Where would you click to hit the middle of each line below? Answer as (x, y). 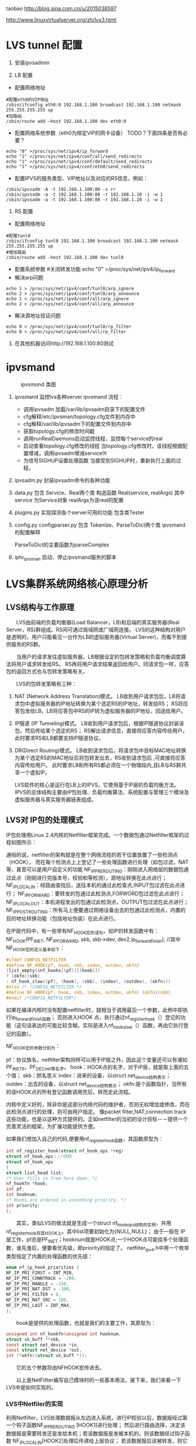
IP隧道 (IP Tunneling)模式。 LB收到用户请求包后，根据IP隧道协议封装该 (99, 723)
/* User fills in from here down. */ (52, 1178)
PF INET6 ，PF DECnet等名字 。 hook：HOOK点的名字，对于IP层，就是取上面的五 (97, 1068)
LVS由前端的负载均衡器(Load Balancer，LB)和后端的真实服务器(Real (98, 623)
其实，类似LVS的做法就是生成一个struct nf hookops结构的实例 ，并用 (94, 1223)
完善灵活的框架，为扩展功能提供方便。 (52, 1126)
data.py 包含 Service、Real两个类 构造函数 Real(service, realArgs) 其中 (99, 493)
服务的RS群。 (27, 644)
